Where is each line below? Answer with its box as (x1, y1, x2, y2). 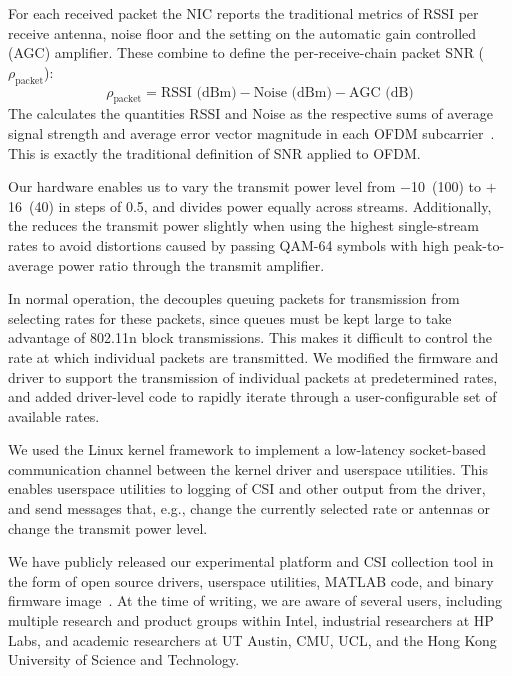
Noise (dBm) (253, 85, 332, 100)
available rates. (8, 405, 100, 426)
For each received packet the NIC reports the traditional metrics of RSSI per (8, 3, 479, 23)
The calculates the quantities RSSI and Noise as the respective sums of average (8, 103, 493, 124)
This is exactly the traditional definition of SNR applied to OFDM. (8, 142, 421, 163)
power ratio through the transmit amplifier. (58, 254, 325, 275)
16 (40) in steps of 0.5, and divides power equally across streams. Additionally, (8, 195, 492, 216)
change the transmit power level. (8, 517, 208, 538)
